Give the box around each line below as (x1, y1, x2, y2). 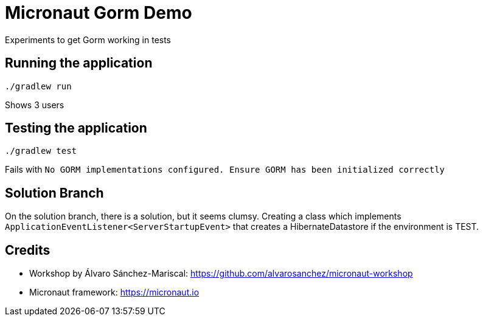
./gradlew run (5, 81, 72, 91)
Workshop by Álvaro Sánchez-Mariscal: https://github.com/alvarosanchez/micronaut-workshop (29, 268, 413, 279)
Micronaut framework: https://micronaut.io (29, 287, 200, 298)
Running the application (5, 55, 153, 71)
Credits (5, 242, 50, 258)
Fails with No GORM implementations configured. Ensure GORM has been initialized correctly (5, 164, 445, 175)
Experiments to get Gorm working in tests (5, 34, 172, 45)
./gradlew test (5, 146, 77, 156)
